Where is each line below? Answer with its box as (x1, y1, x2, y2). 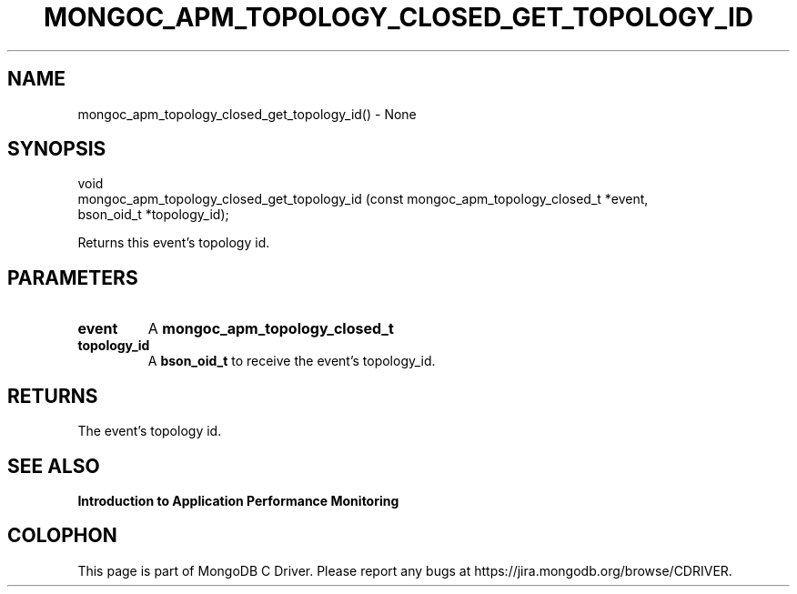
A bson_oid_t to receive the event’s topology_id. (147, 353, 436, 369)
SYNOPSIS (7, 137, 106, 161)
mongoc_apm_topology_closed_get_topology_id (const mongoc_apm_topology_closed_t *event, (77, 191, 649, 207)
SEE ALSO (7, 454, 100, 478)
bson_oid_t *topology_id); (77, 206, 229, 223)
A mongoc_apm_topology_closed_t (147, 319, 394, 338)
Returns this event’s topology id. (77, 235, 270, 251)
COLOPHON (7, 524, 117, 548)
